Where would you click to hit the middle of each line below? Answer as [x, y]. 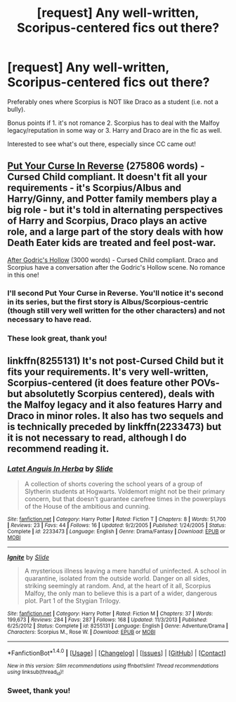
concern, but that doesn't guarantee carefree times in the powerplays [125, 499]
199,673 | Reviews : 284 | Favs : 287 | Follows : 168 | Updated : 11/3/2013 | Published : [107, 620]
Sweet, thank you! [39, 691]
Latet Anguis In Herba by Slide [60, 469]
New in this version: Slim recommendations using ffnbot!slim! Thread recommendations [113, 665]
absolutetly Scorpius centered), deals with [119, 394]
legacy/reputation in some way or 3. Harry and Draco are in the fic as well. [115, 130]
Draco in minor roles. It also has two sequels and [116, 416]
